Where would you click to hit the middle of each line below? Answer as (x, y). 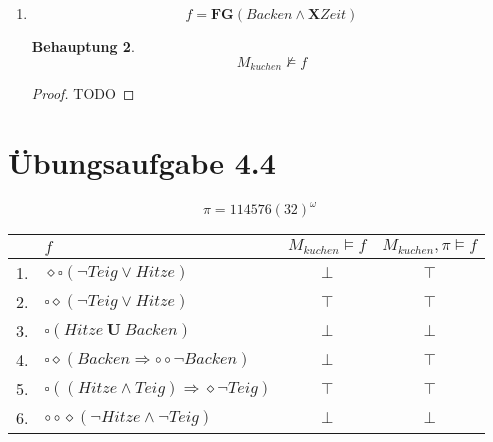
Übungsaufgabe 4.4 (142, 161)
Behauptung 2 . (83, 46)
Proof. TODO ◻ (83, 93)
